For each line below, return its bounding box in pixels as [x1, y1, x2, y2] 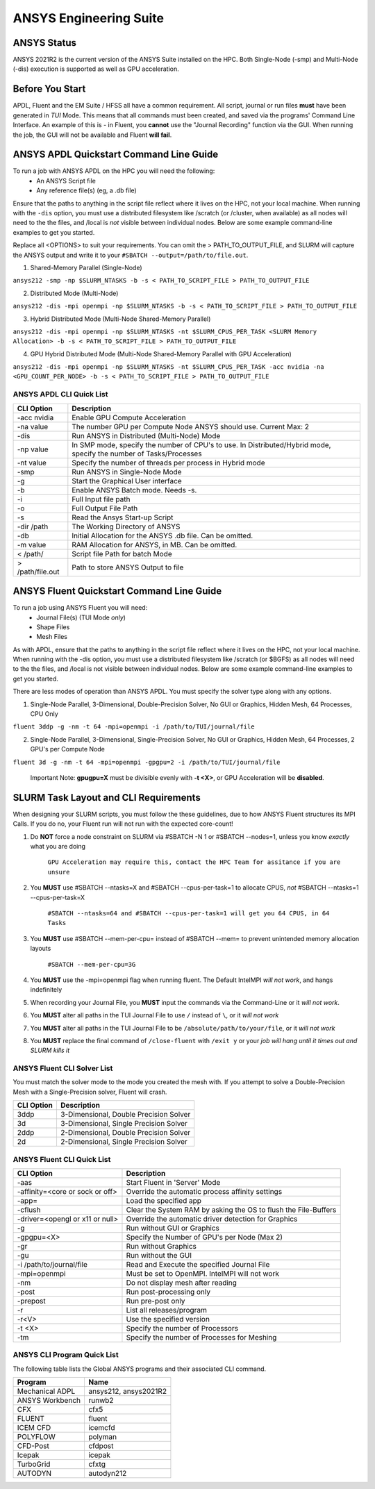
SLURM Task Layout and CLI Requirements [12, 792, 201, 804]
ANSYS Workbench [17, 1396, 81, 1406]
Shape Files [36, 622, 70, 631]
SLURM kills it [30, 1046, 70, 1055]
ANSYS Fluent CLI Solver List [12, 1063, 113, 1073]
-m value [17, 540, 47, 549]
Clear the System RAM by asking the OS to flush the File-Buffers [126, 1205, 337, 1215]
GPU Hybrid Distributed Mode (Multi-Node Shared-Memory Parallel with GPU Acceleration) [30, 349, 292, 358]
